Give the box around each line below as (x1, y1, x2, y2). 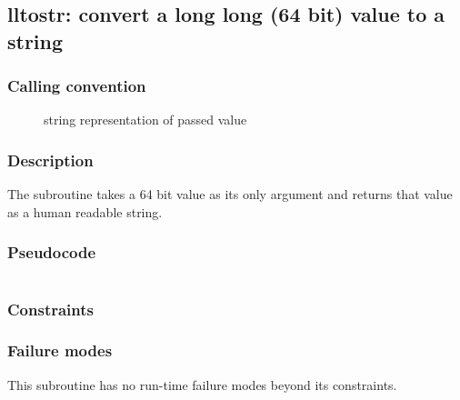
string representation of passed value (44, 110, 247, 129)
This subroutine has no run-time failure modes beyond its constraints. (7, 375, 397, 394)
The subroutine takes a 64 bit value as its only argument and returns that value (7, 185, 453, 204)
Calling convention (7, 75, 146, 97)
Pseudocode (7, 241, 96, 264)
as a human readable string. (7, 202, 163, 221)
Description (7, 148, 94, 171)
